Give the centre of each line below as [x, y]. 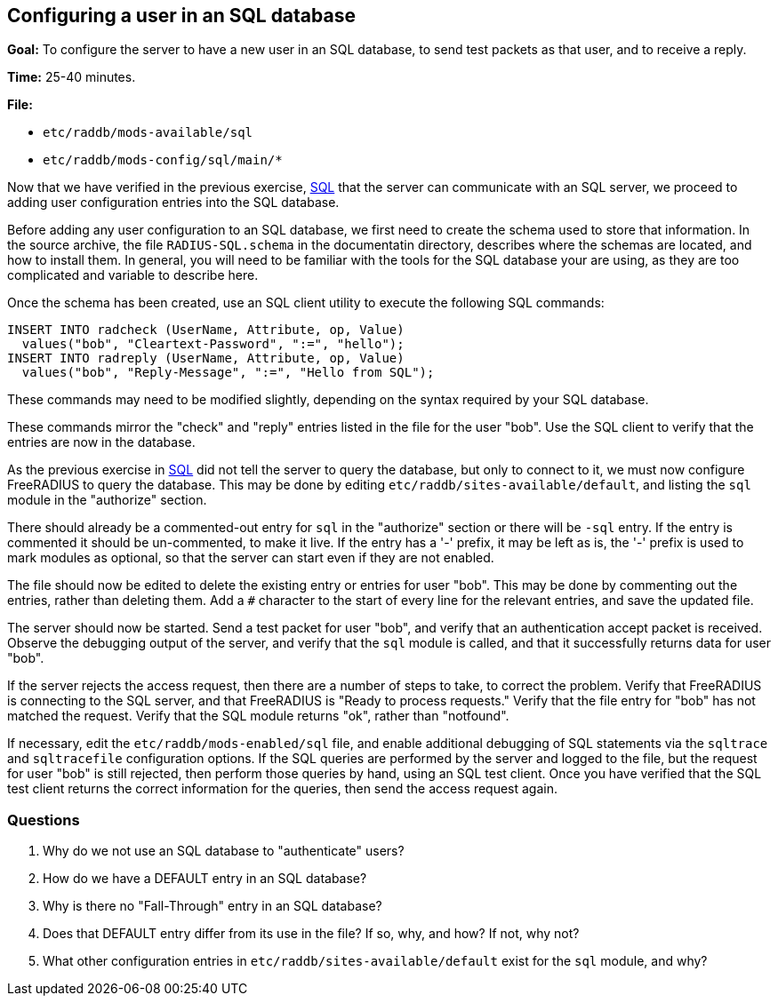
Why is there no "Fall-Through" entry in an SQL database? [213, 906]
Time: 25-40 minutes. [72, 77]
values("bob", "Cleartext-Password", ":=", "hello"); [213, 344]
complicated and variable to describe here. [133, 275]
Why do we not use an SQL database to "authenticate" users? [224, 851]
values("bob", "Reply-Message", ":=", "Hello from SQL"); [228, 373]
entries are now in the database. [101, 442]
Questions [44, 820]
